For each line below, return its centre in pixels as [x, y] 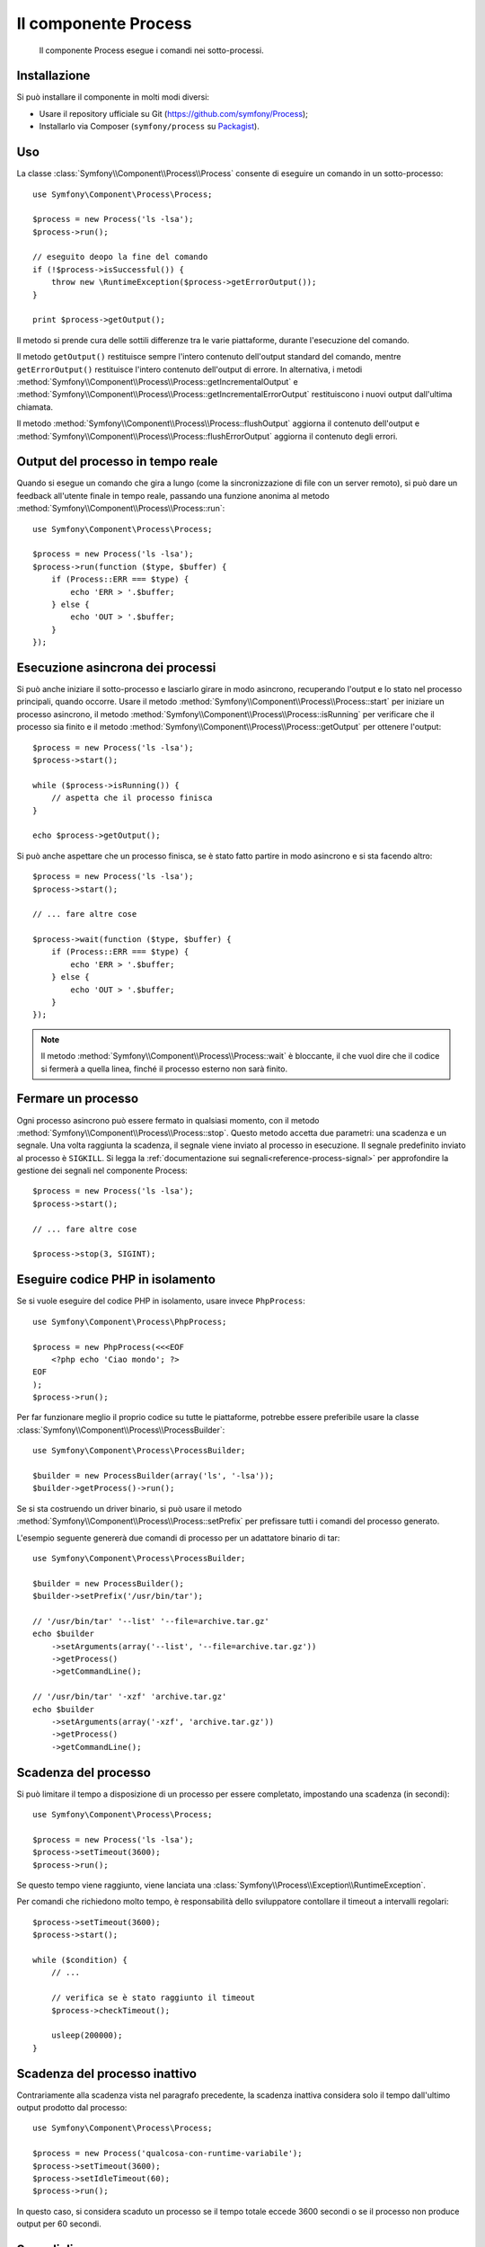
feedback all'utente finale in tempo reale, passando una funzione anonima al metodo [173, 495]
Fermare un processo [78, 1099]
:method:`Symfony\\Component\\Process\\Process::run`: [121, 509]
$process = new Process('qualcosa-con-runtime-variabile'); [168, 2154]
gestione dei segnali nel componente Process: [102, 1171]
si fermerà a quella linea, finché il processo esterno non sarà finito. [164, 1069]
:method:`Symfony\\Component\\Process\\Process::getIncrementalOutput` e [157, 382]
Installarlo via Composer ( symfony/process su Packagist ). [149, 127]
